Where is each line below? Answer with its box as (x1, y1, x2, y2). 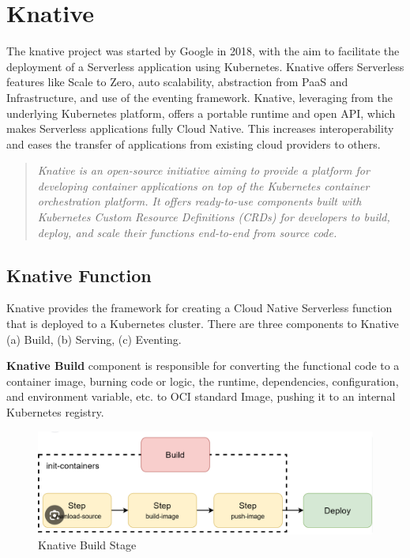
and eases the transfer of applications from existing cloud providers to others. (6, 135, 381, 152)
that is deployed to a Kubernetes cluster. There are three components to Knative (6, 315, 399, 332)
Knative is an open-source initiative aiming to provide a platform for (37, 162, 370, 179)
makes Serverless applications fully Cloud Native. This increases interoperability (6, 120, 394, 137)
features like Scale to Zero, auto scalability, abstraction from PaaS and (6, 74, 348, 90)
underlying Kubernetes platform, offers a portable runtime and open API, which (6, 104, 396, 121)
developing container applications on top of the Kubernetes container (37, 177, 370, 194)
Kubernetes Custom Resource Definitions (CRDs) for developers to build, (37, 209, 390, 225)
